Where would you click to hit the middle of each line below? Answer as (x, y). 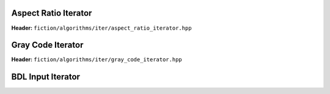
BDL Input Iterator (46, 77)
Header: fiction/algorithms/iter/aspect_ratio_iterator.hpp (101, 28)
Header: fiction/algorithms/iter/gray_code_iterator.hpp (97, 59)
